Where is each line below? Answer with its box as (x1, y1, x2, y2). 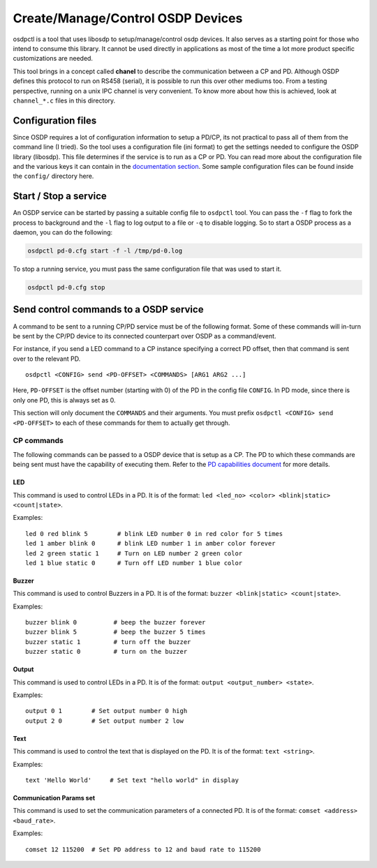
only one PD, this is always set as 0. (13, 396, 116, 404)
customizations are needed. (13, 54, 94, 63)
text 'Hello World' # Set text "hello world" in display (25, 776, 239, 784)
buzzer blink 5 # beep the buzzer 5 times (25, 628, 206, 636)
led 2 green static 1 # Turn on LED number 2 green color (25, 549, 243, 558)
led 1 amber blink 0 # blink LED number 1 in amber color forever (25, 539, 276, 548)
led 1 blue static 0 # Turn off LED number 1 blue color (25, 559, 243, 567)
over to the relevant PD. (13, 354, 81, 363)
